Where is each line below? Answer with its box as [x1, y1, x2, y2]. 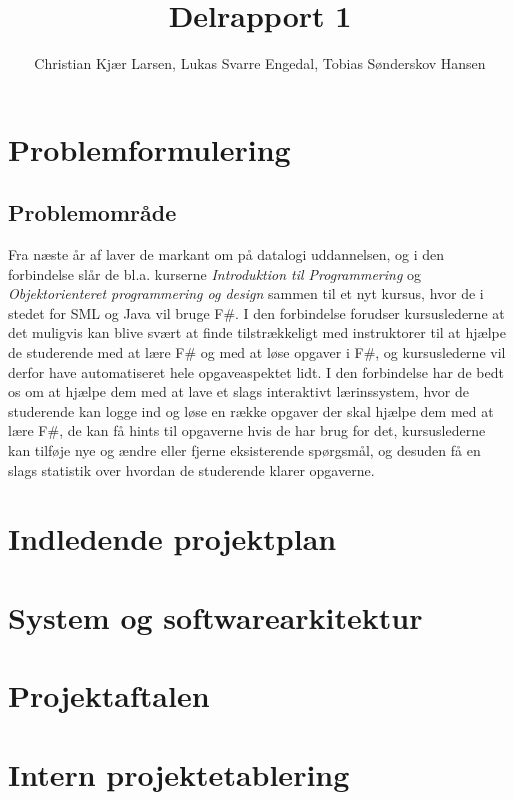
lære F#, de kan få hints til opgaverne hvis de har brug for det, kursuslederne [8, 420, 486, 441]
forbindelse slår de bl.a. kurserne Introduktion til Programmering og [8, 263, 422, 284]
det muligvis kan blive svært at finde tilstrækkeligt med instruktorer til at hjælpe [8, 322, 506, 343]
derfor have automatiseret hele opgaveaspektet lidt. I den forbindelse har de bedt [8, 361, 504, 382]
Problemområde [8, 197, 177, 228]
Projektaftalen [8, 675, 210, 716]
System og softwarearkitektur [8, 596, 423, 637]
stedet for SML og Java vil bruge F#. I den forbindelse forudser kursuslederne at [8, 302, 505, 323]
